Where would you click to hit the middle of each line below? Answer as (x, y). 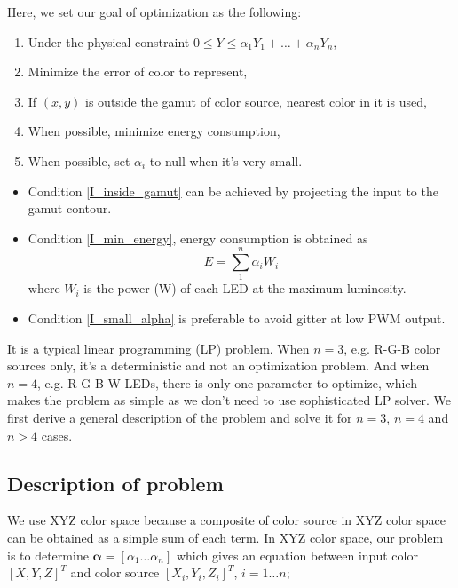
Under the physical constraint (109, 41)
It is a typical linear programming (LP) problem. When (158, 348)
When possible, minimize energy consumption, (154, 131)
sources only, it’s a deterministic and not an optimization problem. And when (218, 366)
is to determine (48, 555)
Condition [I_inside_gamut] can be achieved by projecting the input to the (233, 191)
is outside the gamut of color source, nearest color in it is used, (256, 101)
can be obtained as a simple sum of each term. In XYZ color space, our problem (225, 538)
